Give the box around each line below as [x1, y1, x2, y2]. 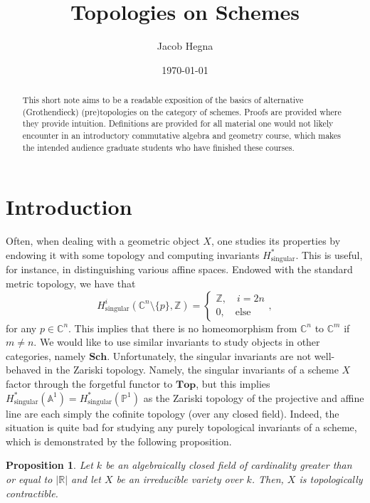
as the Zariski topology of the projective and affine [143, 390, 364, 405]
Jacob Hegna [157, 38, 213, 53]
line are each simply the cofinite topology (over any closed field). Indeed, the [6, 406, 339, 420]
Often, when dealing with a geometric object [6, 233, 200, 248]
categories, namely [6, 348, 86, 363]
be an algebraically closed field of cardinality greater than [105, 457, 352, 472]
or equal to [6, 471, 53, 486]
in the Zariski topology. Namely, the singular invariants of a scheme [44, 362, 339, 377]
